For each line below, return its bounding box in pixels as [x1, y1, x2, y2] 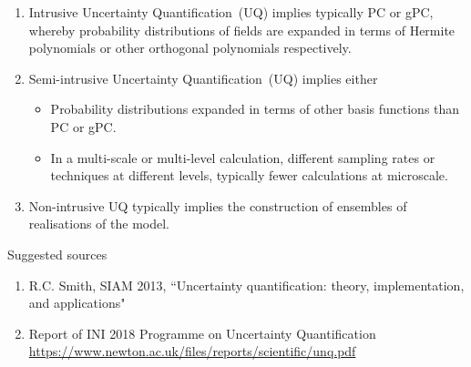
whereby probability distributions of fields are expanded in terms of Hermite [28, 20, 456, 39]
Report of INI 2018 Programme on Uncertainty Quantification [28, 323, 376, 342]
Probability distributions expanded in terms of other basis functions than [50, 99, 460, 118]
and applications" [28, 293, 126, 312]
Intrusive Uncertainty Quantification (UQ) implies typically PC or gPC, [28, 3, 434, 21]
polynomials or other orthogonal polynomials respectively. [28, 38, 352, 57]
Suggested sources [7, 244, 108, 263]
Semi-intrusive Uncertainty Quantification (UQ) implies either [28, 68, 378, 87]
